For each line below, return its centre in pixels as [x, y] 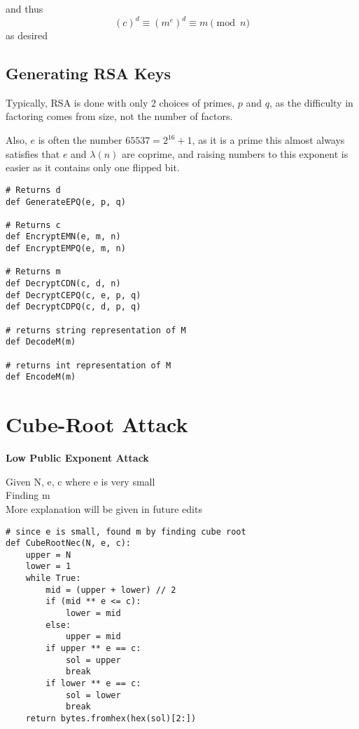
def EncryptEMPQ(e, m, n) [66, 249]
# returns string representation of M [96, 330]
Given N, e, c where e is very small [80, 481]
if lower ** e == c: [93, 684]
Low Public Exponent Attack [77, 458]
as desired [27, 35]
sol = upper [93, 660]
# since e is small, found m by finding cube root [126, 531]
